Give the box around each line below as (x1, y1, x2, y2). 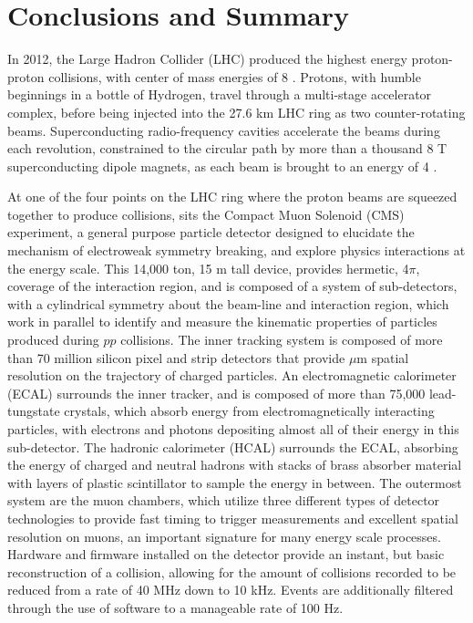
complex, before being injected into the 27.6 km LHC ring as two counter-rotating (7, 102, 466, 121)
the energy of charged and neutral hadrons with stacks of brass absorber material (7, 455, 462, 474)
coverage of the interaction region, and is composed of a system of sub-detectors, (7, 276, 458, 296)
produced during (7, 330, 99, 349)
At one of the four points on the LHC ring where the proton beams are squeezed (7, 187, 458, 206)
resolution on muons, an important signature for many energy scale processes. (7, 526, 441, 545)
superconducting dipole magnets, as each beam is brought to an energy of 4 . (7, 156, 437, 175)
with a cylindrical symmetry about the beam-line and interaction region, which (7, 294, 449, 313)
